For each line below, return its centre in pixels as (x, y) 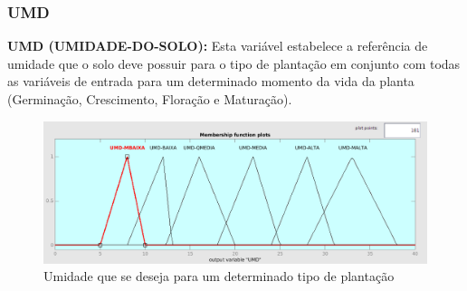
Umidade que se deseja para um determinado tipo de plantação (219, 276)
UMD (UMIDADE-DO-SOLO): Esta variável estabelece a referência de (218, 46)
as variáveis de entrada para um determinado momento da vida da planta (211, 81)
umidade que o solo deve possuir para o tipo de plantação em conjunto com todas (234, 63)
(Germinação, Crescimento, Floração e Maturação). (150, 99)
